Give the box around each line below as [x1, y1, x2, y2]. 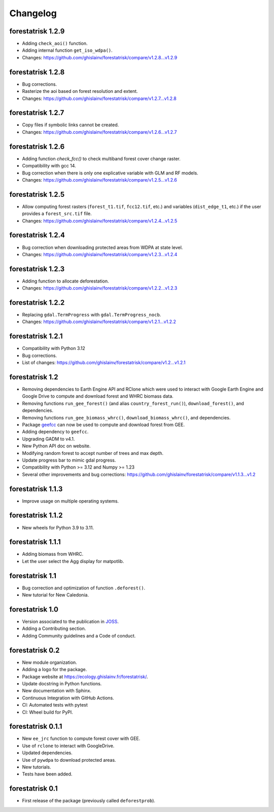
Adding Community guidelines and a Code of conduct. [22, 632, 136, 639]
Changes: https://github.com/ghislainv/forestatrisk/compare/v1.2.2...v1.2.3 [22, 285, 178, 291]
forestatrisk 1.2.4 [9, 231, 65, 239]
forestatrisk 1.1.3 [9, 484, 63, 493]
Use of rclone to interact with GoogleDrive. [22, 743, 115, 749]
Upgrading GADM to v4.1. [22, 436, 75, 442]
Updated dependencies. [22, 750, 73, 756]
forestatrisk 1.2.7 [9, 109, 64, 117]
